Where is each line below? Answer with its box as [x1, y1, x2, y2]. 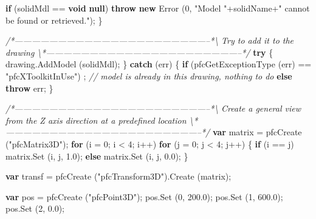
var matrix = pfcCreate [212, 126, 302, 138]
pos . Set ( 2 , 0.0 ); [5, 202, 64, 215]
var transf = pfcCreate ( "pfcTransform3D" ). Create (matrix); [5, 170, 232, 183]
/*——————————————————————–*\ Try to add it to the [5, 34, 294, 47]
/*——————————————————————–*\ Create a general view [5, 102, 301, 115]
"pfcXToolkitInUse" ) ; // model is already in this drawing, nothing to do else [5, 69, 292, 82]
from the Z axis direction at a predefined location [5, 113, 187, 126]
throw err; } [5, 81, 53, 94]
